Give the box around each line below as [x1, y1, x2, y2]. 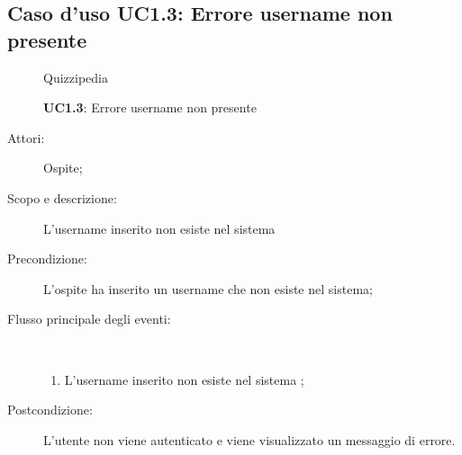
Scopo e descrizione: [7, 188, 117, 207]
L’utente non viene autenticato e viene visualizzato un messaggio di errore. [43, 430, 456, 449]
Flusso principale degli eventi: [7, 309, 171, 328]
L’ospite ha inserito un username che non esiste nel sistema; [43, 279, 373, 298]
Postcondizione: [7, 400, 93, 419]
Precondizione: [7, 249, 87, 268]
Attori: [7, 128, 45, 147]
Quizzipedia [43, 67, 108, 86]
